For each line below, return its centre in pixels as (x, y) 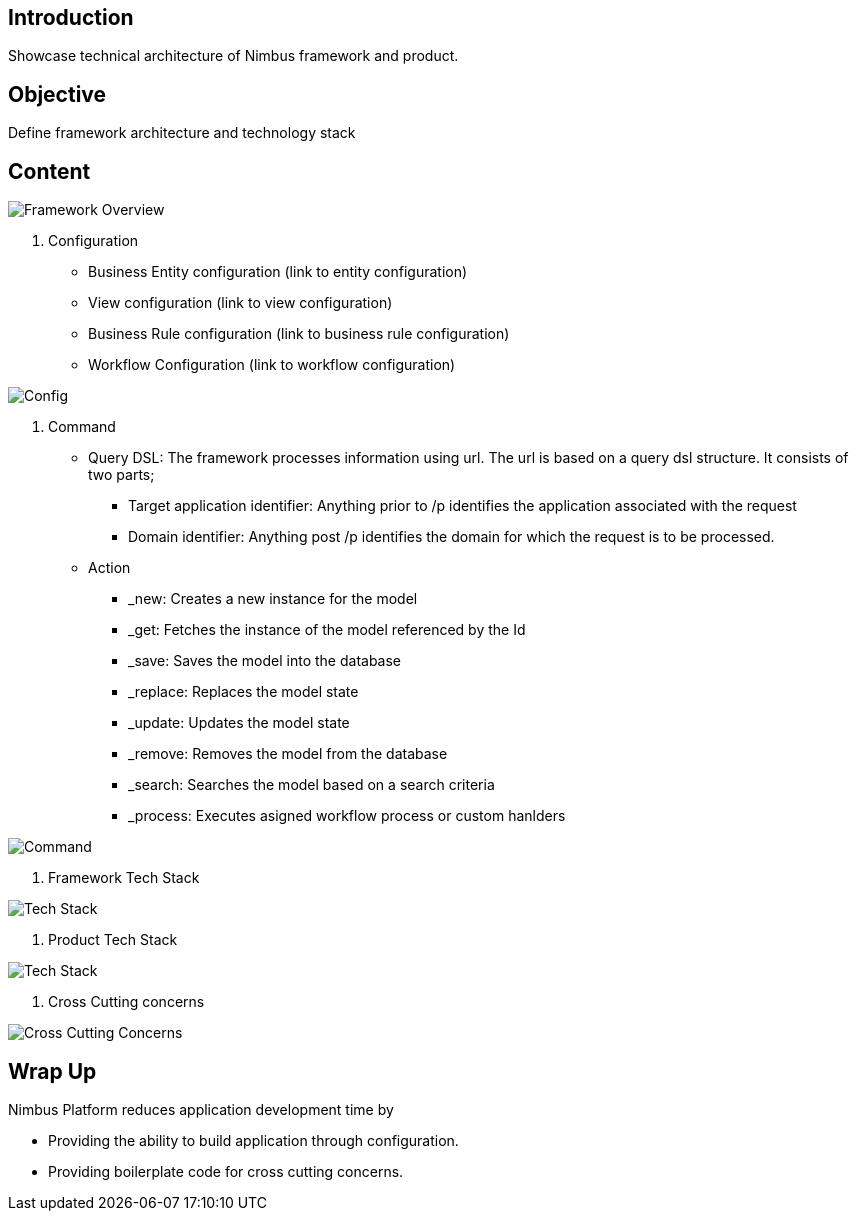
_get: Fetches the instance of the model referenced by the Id (327, 630)
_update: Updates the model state (239, 723)
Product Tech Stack (113, 940)
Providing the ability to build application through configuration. (253, 1140)
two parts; (121, 475)
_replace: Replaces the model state (243, 692)
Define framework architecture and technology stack (182, 133)
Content (49, 171)
